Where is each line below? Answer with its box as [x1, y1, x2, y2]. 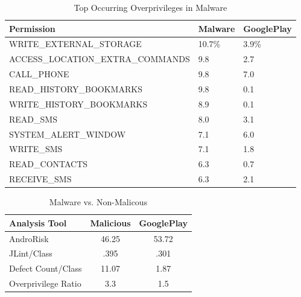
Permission [9, 22, 55, 34]
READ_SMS [9, 112, 57, 125]
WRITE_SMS [9, 142, 63, 155]
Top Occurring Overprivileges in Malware [74, 1, 227, 13]
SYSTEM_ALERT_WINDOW [9, 127, 126, 140]
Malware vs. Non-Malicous [49, 196, 148, 208]
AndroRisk [9, 232, 49, 244]
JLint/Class [9, 247, 52, 260]
